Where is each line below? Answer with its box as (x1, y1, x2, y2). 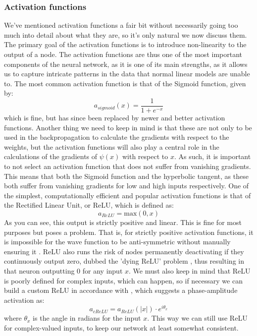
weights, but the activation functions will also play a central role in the (4, 141, 219, 152)
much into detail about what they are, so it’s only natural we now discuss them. (4, 29, 247, 40)
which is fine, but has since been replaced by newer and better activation (4, 112, 225, 123)
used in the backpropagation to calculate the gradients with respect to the (4, 132, 229, 142)
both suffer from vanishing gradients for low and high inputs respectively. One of (4, 180, 249, 191)
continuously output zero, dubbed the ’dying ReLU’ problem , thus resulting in (4, 256, 244, 266)
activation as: (4, 294, 45, 305)
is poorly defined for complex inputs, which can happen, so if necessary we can (4, 275, 243, 285)
